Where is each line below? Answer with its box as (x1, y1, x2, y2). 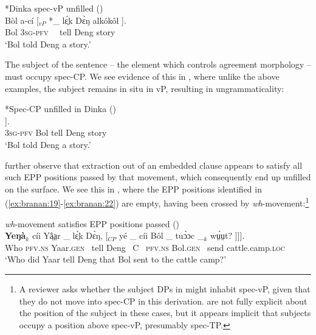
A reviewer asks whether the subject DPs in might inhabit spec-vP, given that (19, 282, 311, 295)
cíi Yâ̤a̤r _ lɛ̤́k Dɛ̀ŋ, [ (32, 229, 108, 242)
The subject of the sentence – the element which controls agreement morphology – (5, 58, 311, 71)
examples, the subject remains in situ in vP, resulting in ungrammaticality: (5, 82, 284, 94)
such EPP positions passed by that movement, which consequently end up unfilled (5, 171, 311, 183)
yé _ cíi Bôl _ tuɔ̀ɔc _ (119, 229, 204, 242)
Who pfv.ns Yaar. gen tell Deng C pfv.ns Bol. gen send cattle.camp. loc (5, 241, 285, 253)
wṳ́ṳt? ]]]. (210, 229, 245, 242)
